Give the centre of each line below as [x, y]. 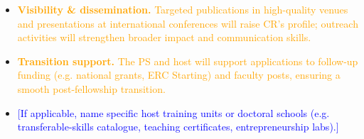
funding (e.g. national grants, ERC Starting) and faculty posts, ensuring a [179, 75]
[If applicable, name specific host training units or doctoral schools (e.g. [173, 112]
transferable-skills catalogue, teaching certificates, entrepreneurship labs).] [178, 127]
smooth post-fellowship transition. [91, 88]
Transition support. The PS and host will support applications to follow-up [188, 61]
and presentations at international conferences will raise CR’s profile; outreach [188, 23]
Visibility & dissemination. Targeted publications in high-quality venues [183, 9]
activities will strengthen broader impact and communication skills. [164, 37]
